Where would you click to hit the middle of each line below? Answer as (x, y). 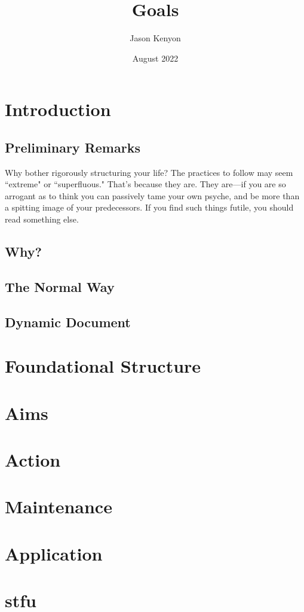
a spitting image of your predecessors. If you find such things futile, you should (149, 207)
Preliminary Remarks (73, 147)
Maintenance (59, 506)
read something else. (42, 219)
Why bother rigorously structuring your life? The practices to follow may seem (149, 172)
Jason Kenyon (155, 38)
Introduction (58, 109)
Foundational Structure (103, 366)
